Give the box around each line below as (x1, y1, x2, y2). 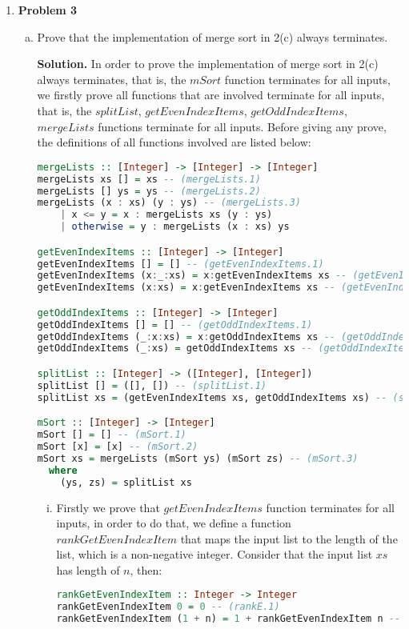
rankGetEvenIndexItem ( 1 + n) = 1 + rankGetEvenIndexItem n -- (56, 613, 401, 625)
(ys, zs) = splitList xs (60, 476, 192, 488)
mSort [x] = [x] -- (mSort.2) (37, 441, 198, 452)
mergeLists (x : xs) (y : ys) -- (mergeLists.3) (37, 197, 301, 209)
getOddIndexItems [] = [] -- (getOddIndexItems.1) (37, 319, 313, 331)
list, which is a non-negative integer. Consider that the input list (56, 546, 373, 563)
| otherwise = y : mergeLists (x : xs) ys (60, 221, 290, 233)
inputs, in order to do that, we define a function (56, 515, 291, 531)
